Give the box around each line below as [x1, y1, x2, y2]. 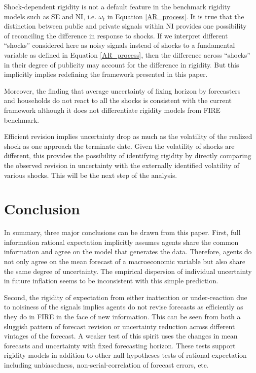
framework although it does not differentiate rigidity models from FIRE [4, 104, 220, 115]
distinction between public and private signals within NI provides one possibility [4, 21, 247, 31]
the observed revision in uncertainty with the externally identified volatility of [4, 160, 240, 170]
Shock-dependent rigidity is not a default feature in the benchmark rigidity [4, 1, 231, 11]
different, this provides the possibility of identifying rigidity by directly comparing [4, 150, 252, 161]
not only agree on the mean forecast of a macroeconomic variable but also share [4, 256, 246, 266]
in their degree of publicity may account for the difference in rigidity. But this [4, 59, 239, 69]
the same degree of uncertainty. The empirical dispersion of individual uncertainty [4, 266, 252, 276]
